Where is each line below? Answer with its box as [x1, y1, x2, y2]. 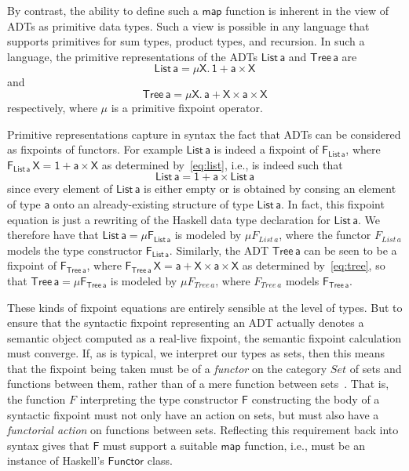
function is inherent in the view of [225, 2, 389, 18]
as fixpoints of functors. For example [7, 141, 183, 158]
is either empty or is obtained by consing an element [144, 180, 396, 197]
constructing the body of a [251, 391, 380, 408]
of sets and [349, 360, 402, 376]
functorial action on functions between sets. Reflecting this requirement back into [7, 422, 399, 438]
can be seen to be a [304, 241, 397, 258]
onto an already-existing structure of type [53, 195, 254, 212]
